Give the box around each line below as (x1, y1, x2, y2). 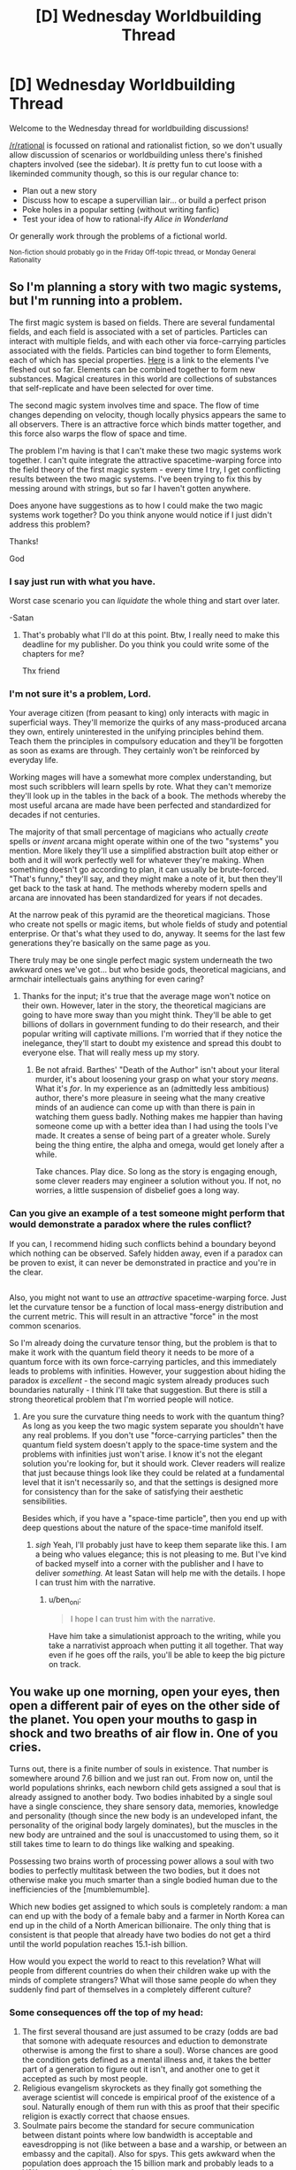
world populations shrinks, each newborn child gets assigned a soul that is (9, 1781, 281, 1793)
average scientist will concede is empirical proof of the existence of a (21, 2091, 276, 2103)
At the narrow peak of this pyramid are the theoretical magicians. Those (9, 910, 271, 920)
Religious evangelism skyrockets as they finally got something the (21, 2082, 262, 2093)
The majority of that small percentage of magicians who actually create (9, 827, 269, 837)
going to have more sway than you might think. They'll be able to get (21, 1010, 272, 1020)
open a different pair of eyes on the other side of (9, 1698, 281, 1713)
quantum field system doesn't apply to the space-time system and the (21, 1440, 278, 1451)
